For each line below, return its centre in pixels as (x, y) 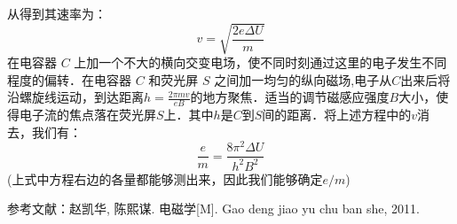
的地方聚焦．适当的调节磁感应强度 (290, 97)
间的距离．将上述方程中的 (337, 115)
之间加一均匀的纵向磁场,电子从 (303, 79)
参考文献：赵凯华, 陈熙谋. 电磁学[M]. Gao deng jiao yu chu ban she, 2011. (213, 209)
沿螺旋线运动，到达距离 (75, 97)
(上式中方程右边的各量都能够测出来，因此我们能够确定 (165, 178)
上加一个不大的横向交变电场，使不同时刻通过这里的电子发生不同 (260, 62)
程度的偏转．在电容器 (69, 79)
